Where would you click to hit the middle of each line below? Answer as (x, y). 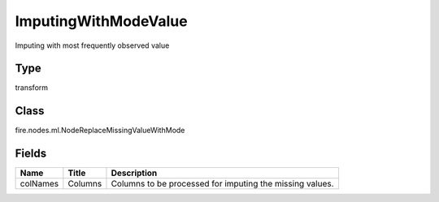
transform (32, 88)
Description (134, 173)
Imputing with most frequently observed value (92, 45)
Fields (31, 154)
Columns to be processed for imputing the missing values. (222, 184)
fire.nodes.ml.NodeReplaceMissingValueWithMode (100, 131)
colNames (39, 184)
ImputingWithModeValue (101, 21)
